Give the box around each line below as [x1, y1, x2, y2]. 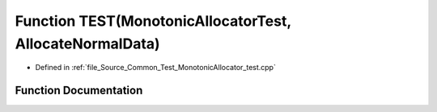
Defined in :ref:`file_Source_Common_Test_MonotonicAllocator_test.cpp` [35, 63, 277, 73]
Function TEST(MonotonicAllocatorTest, [15, 12, 291, 30]
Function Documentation [15, 84, 143, 97]
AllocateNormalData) [15, 35, 161, 52]
